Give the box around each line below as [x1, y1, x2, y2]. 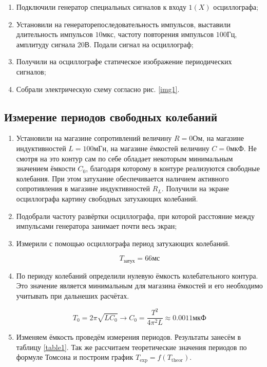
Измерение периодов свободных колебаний [4, 108, 217, 124]
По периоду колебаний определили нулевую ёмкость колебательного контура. [16, 270, 258, 281]
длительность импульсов [16, 29, 93, 40]
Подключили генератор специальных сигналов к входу [16, 2, 186, 12]
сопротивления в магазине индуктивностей [16, 183, 150, 194]
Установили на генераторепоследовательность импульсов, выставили [16, 19, 231, 29]
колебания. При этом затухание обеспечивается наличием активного [16, 173, 229, 183]
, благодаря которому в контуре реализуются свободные [86, 163, 260, 174]
